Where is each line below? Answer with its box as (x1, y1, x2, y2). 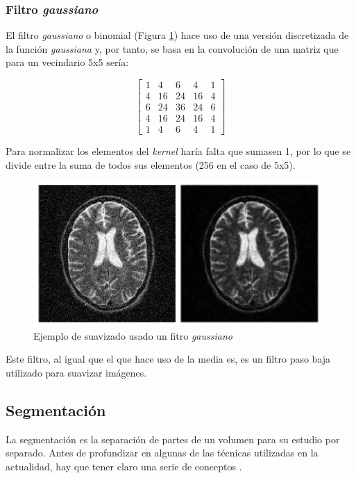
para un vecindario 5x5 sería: (6, 55, 129, 69)
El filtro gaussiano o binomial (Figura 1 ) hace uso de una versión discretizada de (6, 28, 349, 42)
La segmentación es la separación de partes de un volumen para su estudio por (6, 431, 340, 446)
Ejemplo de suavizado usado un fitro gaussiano (33, 328, 232, 343)
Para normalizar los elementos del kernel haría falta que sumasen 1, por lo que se (6, 144, 351, 158)
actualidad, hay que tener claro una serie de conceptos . (6, 459, 242, 473)
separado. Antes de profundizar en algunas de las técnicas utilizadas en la (6, 445, 319, 460)
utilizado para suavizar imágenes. (6, 365, 147, 379)
